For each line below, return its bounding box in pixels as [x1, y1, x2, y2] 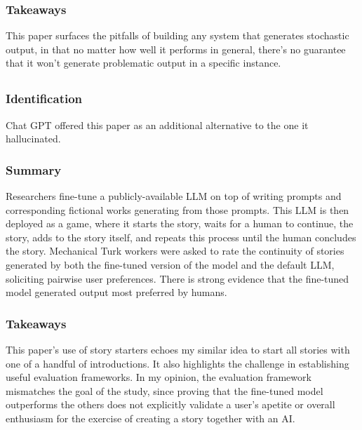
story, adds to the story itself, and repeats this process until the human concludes [6, 229, 356, 244]
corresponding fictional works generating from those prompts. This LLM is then [6, 202, 349, 217]
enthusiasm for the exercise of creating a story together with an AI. [6, 411, 295, 426]
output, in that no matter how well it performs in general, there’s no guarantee [6, 41, 346, 56]
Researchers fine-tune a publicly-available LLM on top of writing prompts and [6, 189, 342, 203]
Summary [6, 161, 62, 178]
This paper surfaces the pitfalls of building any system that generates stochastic [6, 28, 349, 43]
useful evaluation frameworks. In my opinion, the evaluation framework [6, 370, 311, 384]
